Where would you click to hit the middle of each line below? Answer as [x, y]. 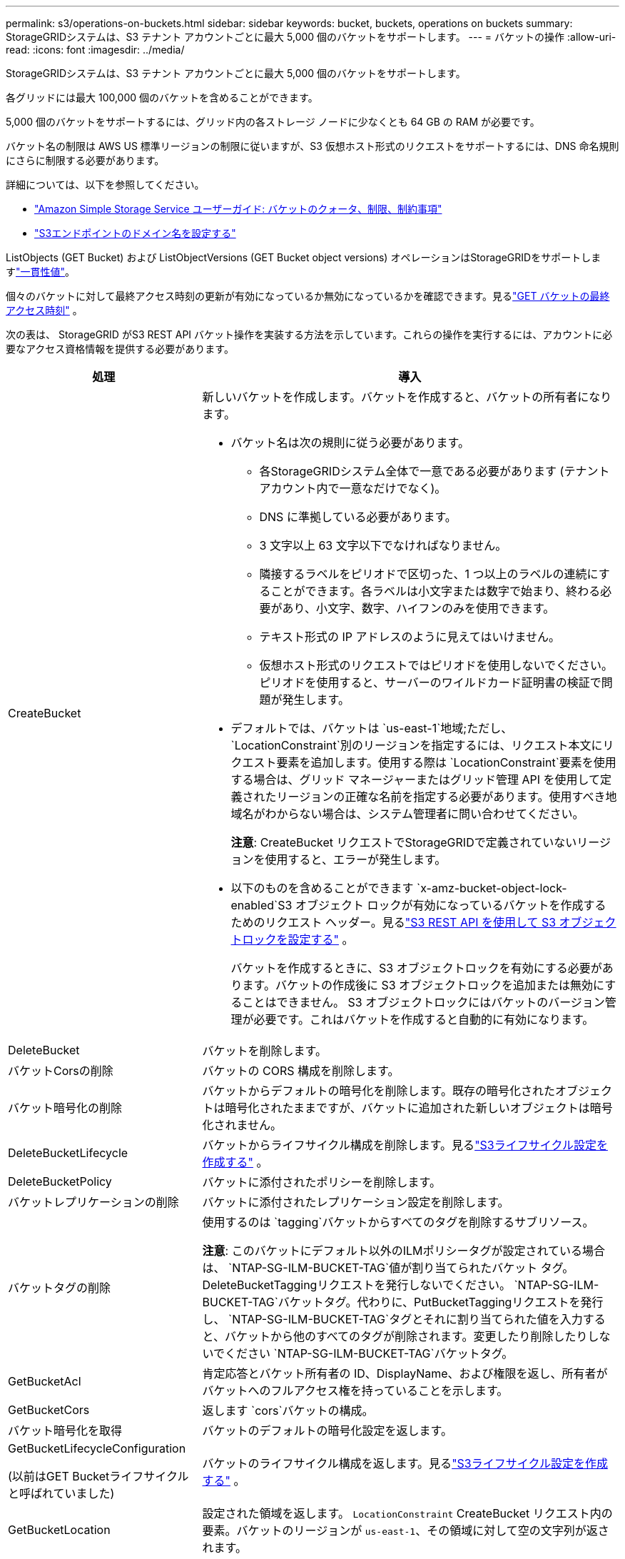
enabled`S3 [261, 905]
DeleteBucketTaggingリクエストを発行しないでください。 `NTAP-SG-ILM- [401, 1285]
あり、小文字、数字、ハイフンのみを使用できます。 [418, 608]
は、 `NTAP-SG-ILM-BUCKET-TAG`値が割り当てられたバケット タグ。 [388, 1268]
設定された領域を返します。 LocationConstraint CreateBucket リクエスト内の [407, 1513]
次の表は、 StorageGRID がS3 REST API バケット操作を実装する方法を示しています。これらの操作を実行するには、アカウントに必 [309, 334]
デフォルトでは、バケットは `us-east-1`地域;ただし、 [372, 728]
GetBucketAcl [45, 1381]
